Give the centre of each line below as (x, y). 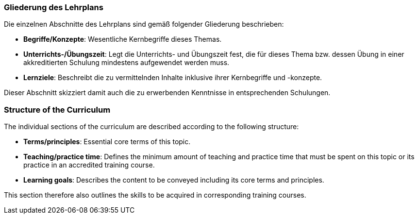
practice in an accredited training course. (89, 165)
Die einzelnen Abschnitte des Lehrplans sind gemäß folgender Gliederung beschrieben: (144, 24)
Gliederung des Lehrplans (54, 7)
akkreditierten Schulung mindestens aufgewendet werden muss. (126, 63)
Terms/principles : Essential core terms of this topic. (107, 142)
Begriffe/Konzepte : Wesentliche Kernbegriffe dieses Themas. (123, 39)
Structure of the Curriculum (57, 109)
